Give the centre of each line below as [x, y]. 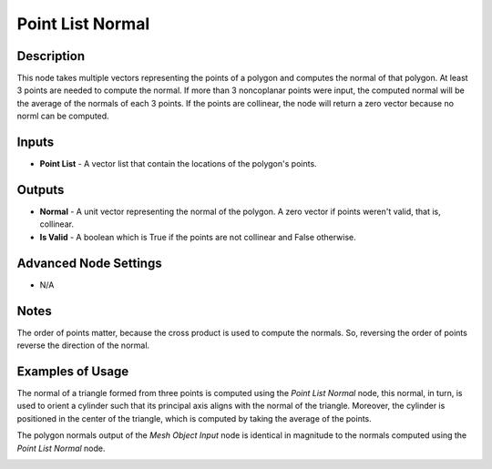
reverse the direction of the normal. [83, 345]
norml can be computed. [63, 116]
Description [51, 56]
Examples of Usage [73, 371]
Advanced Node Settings [90, 263]
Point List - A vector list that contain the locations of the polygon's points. [179, 164]
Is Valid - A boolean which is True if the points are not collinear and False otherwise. [198, 237]
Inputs [36, 143]
